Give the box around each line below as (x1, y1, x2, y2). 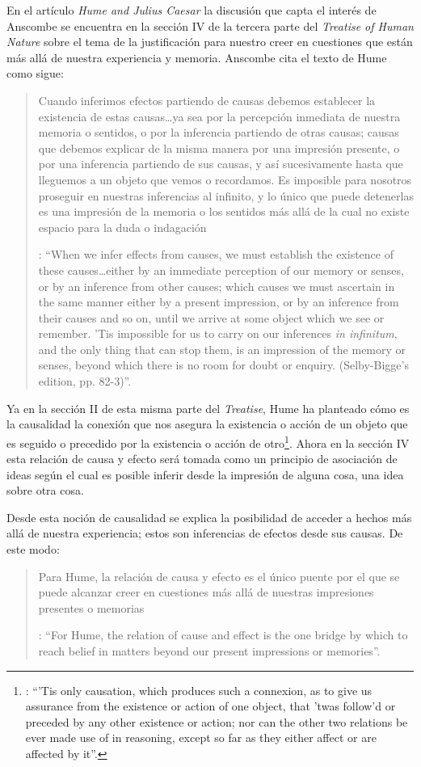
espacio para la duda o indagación (38, 218, 207, 235)
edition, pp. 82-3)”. (38, 373, 132, 390)
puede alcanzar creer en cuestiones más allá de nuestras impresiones (38, 584, 374, 601)
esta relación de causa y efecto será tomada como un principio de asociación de (6, 450, 398, 467)
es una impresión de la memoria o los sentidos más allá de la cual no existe (38, 203, 410, 220)
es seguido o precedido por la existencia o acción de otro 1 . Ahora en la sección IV (6, 432, 410, 451)
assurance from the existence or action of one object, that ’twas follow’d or (25, 697, 396, 714)
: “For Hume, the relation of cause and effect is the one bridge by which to (38, 626, 408, 643)
